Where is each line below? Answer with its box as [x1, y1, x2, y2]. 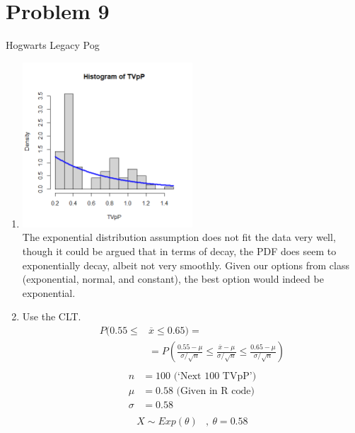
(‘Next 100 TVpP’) [173, 371, 257, 382]
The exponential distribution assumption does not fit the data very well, [22, 230, 336, 244]
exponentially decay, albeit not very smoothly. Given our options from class [22, 257, 349, 272]
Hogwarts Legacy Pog [6, 38, 100, 52]
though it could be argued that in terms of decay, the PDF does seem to [22, 244, 337, 259]
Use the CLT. [22, 309, 81, 324]
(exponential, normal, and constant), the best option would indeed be [22, 271, 324, 286]
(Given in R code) [176, 386, 255, 397]
